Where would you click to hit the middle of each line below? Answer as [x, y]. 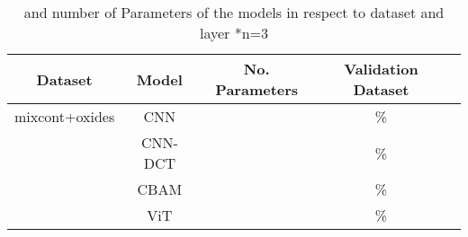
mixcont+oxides [65, 116]
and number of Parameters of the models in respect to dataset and [234, 12]
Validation [381, 69]
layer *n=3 [234, 33]
